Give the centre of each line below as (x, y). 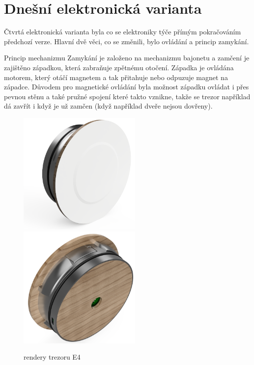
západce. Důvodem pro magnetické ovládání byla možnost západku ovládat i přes (127, 87)
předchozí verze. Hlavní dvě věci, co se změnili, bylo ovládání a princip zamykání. (127, 41)
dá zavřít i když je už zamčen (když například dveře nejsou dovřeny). (108, 106)
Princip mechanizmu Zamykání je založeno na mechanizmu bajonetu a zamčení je (127, 58)
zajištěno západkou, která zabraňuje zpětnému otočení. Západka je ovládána (119, 67)
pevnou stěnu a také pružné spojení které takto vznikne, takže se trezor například (127, 96)
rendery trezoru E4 (52, 357)
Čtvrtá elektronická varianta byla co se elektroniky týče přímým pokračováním (123, 32)
